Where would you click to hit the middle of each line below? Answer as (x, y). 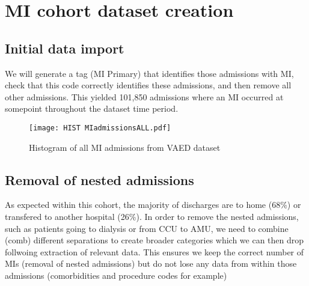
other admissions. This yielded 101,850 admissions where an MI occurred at (144, 96)
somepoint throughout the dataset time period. (92, 108)
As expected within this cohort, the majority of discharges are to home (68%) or (153, 205)
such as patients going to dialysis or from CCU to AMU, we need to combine (147, 228)
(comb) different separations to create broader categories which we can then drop (154, 240)
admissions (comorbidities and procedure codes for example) (116, 275)
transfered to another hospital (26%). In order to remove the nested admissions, (152, 216)
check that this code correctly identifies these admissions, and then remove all (148, 85)
